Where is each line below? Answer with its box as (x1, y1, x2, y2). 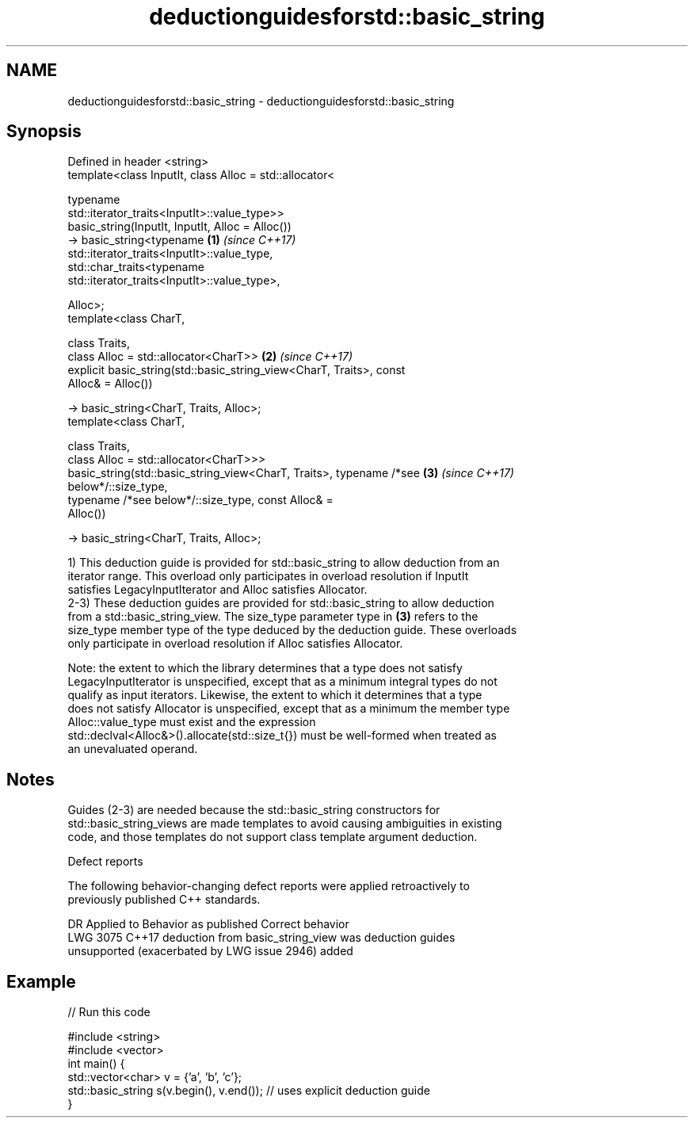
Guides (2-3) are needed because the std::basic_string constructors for (67, 803, 440, 817)
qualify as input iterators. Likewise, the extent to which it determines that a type (67, 688, 482, 702)
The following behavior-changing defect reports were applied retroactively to (67, 879, 470, 893)
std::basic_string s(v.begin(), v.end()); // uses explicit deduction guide (67, 1084, 430, 1098)
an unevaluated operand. (67, 742, 198, 756)
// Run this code (67, 1005, 151, 1019)
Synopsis (6, 121, 82, 142)
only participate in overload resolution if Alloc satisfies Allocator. (67, 637, 403, 651)
